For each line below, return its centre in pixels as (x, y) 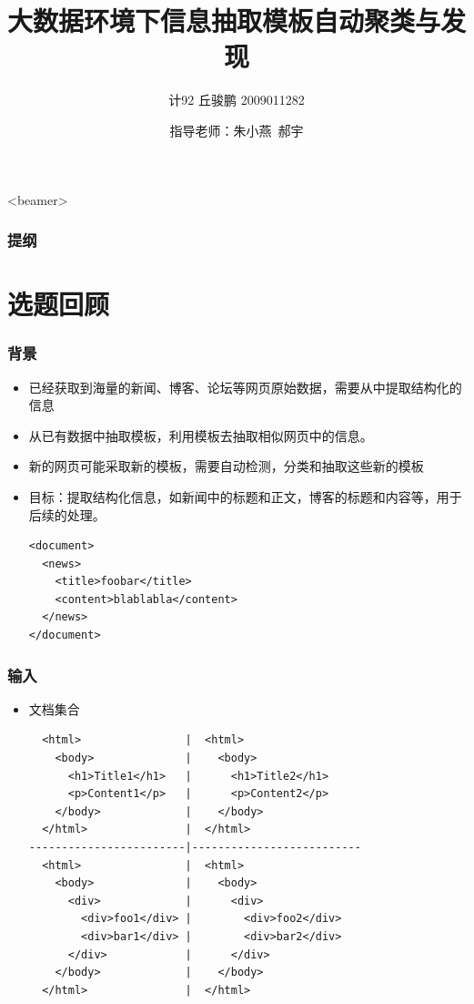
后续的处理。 (67, 514)
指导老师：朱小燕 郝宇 (237, 130)
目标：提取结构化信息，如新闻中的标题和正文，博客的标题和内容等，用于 (245, 496)
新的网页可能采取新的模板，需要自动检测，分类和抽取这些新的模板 (226, 466)
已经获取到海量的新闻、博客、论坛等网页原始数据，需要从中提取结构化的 (245, 387)
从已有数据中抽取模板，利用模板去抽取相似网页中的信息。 (201, 435)
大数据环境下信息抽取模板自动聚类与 (224, 20)
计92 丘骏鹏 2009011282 (237, 100)
